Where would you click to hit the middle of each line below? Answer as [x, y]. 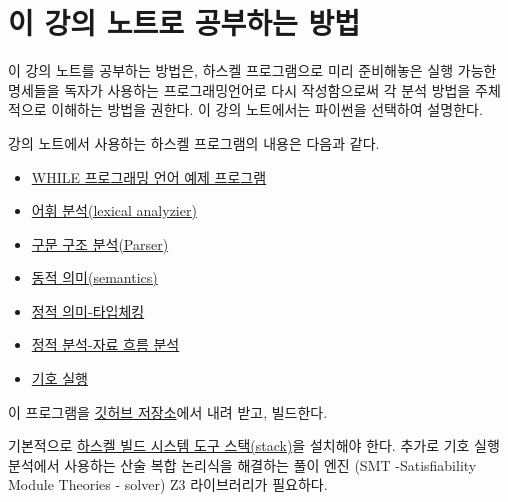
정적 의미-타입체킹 [88, 310]
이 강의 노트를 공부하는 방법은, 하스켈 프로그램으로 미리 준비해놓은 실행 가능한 [252, 70]
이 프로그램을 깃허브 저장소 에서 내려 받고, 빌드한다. [168, 411]
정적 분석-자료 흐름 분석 [105, 344]
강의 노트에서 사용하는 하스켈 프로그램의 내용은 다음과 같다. [194, 142]
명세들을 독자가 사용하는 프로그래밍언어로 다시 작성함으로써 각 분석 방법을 [239, 89]
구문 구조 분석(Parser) [100, 243]
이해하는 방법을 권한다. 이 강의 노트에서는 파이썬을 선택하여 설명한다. [267, 109]
